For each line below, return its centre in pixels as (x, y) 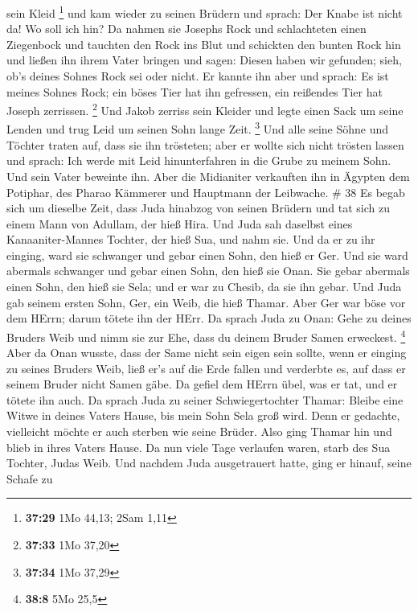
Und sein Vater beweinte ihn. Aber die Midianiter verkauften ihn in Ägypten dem (208, 176)
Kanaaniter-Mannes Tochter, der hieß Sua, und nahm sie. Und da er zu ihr (191, 239)
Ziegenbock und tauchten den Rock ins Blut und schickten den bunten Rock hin (204, 44)
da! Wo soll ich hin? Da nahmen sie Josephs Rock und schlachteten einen (186, 29)
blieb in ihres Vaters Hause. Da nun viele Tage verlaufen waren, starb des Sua (199, 447)
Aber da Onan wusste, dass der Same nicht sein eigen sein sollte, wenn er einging (207, 353)
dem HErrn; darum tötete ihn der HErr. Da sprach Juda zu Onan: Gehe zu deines (209, 318)
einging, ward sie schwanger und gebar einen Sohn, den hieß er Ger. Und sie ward (207, 255)
